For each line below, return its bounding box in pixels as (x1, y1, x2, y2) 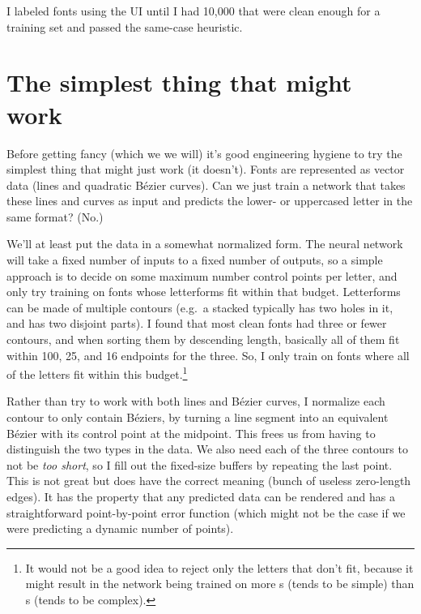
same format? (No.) (6, 208, 104, 225)
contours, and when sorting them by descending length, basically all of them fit (6, 331, 400, 348)
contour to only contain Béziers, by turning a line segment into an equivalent (6, 409, 389, 426)
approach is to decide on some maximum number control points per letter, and (6, 267, 398, 284)
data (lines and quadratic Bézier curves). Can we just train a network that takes (6, 176, 406, 193)
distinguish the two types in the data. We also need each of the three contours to (6, 440, 408, 457)
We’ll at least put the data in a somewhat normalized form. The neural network (6, 235, 403, 252)
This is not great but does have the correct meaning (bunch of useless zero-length (6, 472, 411, 489)
